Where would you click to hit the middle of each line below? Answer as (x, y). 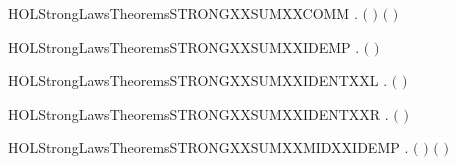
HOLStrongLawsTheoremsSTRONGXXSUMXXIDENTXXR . (198, 113)
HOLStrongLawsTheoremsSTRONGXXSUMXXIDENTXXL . (198, 80)
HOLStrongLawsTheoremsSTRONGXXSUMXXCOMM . (183, 13)
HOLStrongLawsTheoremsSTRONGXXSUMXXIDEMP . (184, 46)
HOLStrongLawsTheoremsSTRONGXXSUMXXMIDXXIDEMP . (208, 147)
